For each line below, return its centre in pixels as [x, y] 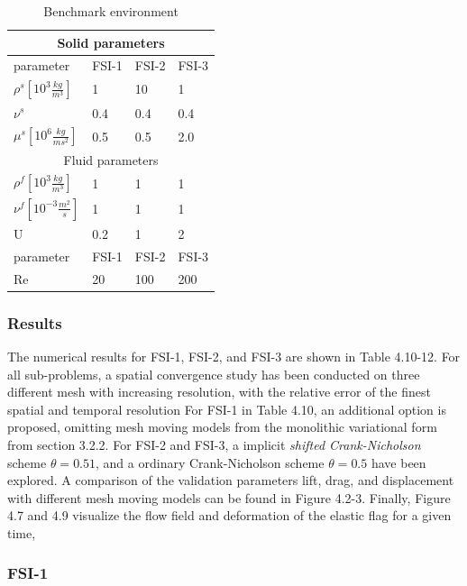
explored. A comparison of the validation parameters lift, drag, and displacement [231, 480]
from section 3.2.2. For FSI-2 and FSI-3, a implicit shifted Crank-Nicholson [214, 444]
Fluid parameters [111, 159]
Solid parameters [111, 42]
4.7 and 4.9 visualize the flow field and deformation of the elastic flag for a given [229, 515]
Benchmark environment [111, 11]
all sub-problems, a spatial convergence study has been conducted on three [214, 374]
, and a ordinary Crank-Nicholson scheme [210, 462]
